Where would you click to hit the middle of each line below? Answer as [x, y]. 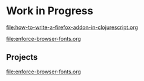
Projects [22, 57]
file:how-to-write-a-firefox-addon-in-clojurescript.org [72, 27]
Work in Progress [50, 11]
